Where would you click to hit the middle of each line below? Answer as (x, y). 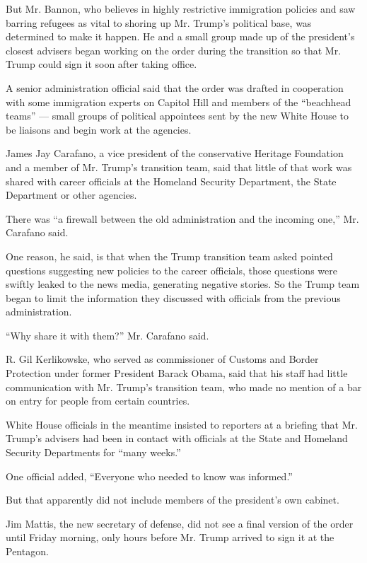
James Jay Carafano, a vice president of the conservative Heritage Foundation (175, 153)
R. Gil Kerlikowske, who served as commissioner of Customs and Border (162, 359)
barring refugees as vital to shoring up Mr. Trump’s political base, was (159, 22)
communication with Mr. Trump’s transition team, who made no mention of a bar (184, 387)
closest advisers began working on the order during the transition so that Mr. (174, 50)
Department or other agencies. (71, 195)
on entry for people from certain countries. (98, 401)
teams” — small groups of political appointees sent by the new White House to (177, 116)
